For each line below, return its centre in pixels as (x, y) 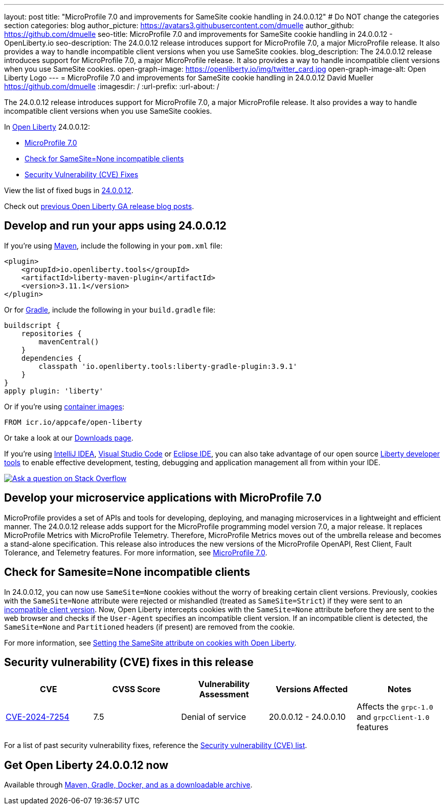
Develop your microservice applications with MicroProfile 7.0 (163, 498)
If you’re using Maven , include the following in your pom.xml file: (113, 245)
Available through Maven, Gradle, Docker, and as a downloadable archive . (128, 785)
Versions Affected (312, 689)
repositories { (51, 333)
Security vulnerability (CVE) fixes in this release (129, 662)
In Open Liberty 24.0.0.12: (47, 127)
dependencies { (51, 358)
